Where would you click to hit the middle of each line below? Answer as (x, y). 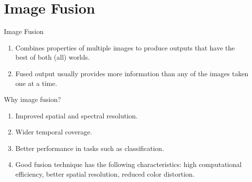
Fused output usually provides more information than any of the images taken (132, 73)
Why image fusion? (33, 99)
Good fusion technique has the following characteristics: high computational (128, 164)
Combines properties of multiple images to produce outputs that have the (125, 47)
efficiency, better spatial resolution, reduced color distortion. (105, 174)
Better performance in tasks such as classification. (90, 148)
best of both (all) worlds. (53, 57)
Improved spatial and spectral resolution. (76, 115)
